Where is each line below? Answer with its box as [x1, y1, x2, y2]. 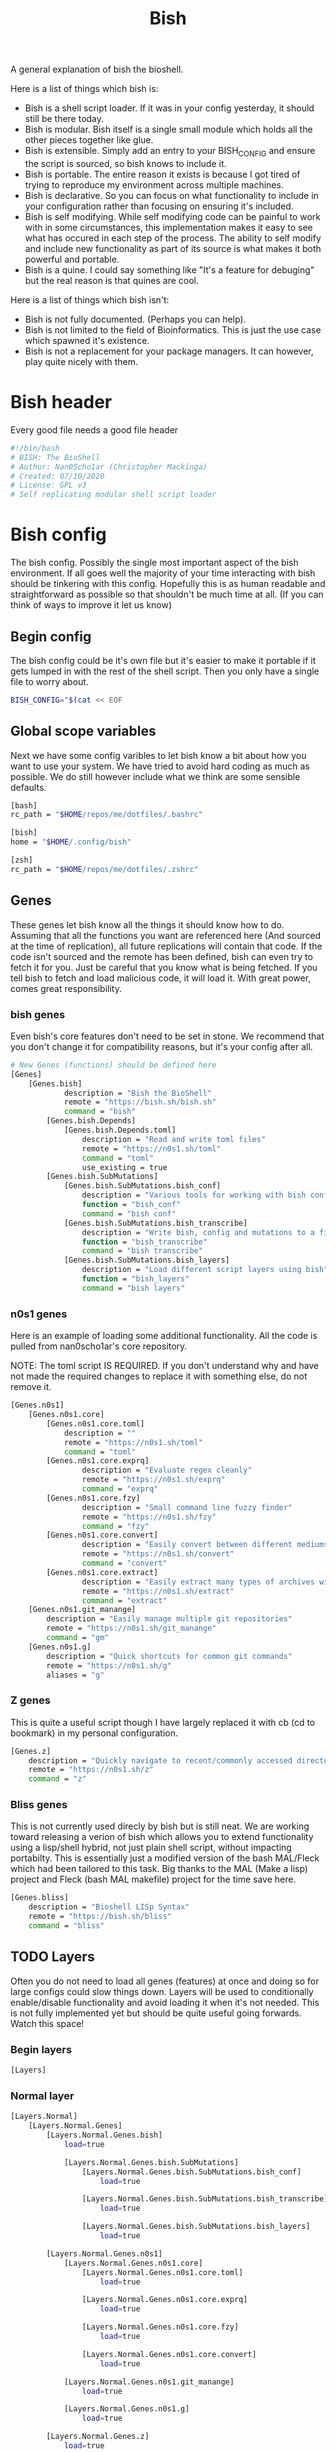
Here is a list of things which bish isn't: [10, 293, 170, 306]
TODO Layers [10, 1948, 95, 1966]
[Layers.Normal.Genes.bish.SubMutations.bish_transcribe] [81, 2194, 329, 2204]
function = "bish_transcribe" [81, 1237, 208, 1247]
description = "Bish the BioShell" [63, 1088, 213, 1098]
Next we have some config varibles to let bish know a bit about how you [10, 749, 307, 761]
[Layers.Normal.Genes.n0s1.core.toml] [81, 2267, 244, 2277]
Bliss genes [10, 1798, 68, 1812]
